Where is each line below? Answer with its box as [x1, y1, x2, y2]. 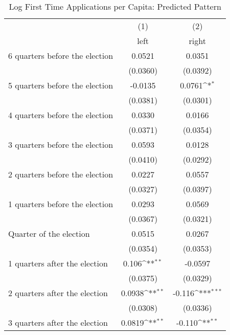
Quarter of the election [8, 228, 90, 239]
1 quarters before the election [8, 198, 113, 210]
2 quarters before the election [8, 168, 113, 180]
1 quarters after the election [8, 257, 108, 269]
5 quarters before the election [8, 79, 113, 91]
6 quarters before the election [8, 50, 113, 61]
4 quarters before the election [8, 109, 113, 121]
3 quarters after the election [8, 317, 108, 328]
